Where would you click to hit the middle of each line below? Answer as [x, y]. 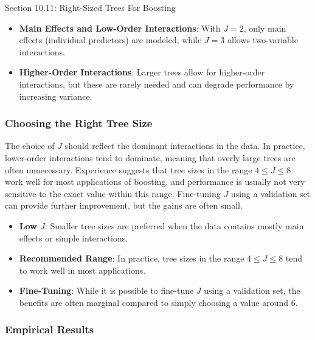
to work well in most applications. [82, 270]
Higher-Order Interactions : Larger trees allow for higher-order [142, 72]
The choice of [30, 146]
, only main [265, 28]
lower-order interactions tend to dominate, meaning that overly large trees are [150, 157]
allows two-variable [262, 40]
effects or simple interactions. [74, 238]
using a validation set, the [252, 290]
